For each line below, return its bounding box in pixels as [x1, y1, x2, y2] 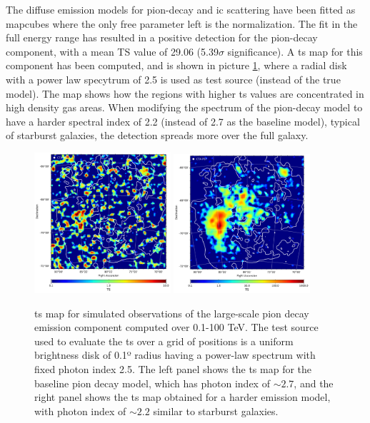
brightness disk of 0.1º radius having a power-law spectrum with [34, 347, 316, 362]
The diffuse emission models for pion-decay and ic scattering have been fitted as [6, 2, 356, 16]
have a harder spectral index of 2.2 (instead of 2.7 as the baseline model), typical [6, 113, 360, 128]
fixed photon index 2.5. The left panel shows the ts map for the [34, 362, 312, 377]
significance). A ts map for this [227, 44, 363, 58]
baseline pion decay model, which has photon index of [34, 375, 270, 390]
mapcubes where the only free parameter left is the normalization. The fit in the [6, 16, 358, 31]
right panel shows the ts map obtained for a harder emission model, [34, 389, 331, 404]
